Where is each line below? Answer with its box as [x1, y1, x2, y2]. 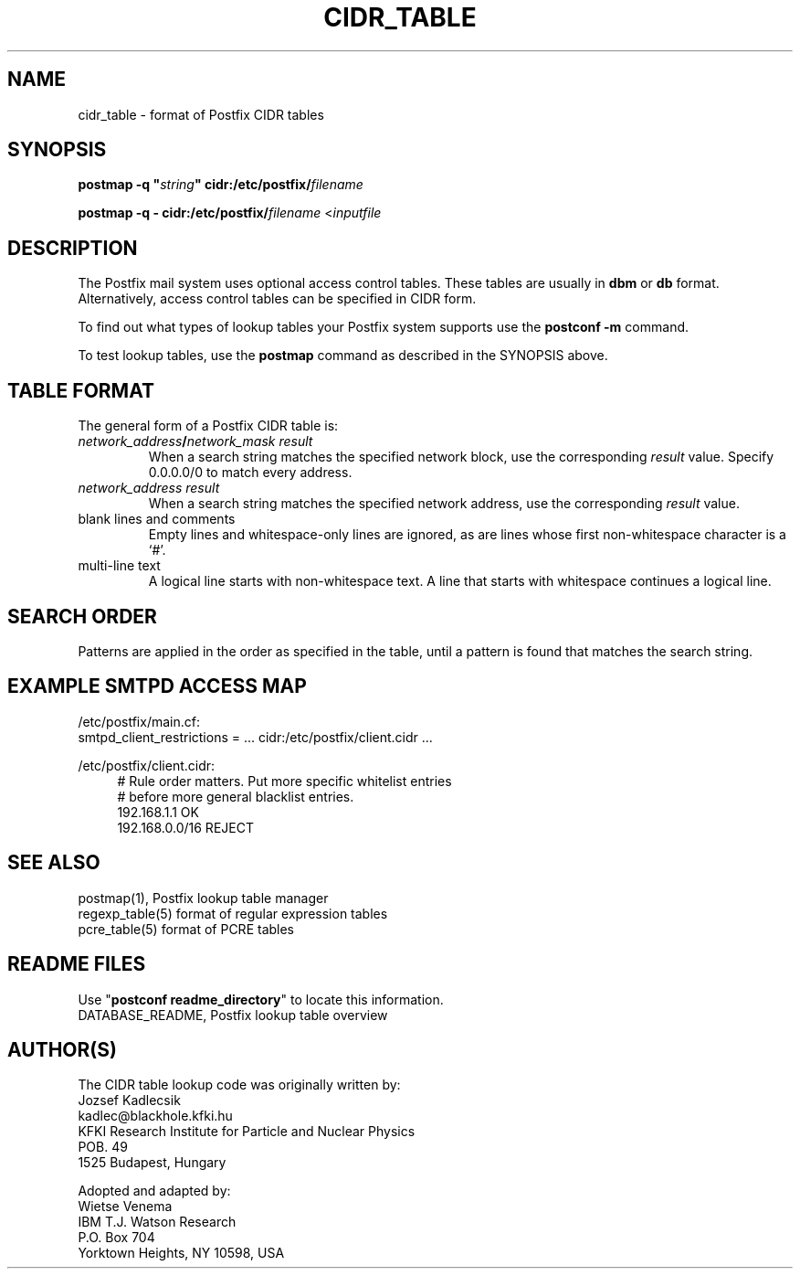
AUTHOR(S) [7, 1037, 117, 1061]
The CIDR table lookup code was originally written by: [78, 1077, 401, 1093]
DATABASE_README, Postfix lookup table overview [78, 1006, 388, 1023]
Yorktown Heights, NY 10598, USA [78, 1245, 285, 1261]
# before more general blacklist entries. [117, 788, 354, 804]
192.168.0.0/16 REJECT [117, 819, 254, 835]
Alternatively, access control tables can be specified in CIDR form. [78, 291, 477, 307]
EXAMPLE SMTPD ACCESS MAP [7, 675, 307, 698]
